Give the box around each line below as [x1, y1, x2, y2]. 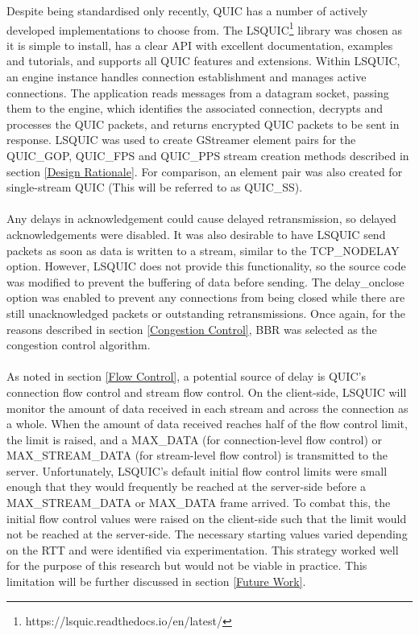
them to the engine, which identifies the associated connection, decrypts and [6, 100, 383, 117]
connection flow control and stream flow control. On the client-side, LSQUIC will [6, 383, 407, 400]
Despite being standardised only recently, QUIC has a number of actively [6, 2, 368, 19]
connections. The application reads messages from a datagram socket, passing [6, 84, 389, 101]
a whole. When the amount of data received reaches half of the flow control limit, [6, 415, 408, 432]
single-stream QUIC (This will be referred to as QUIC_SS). [6, 179, 303, 196]
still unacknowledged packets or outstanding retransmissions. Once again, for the [6, 304, 405, 321]
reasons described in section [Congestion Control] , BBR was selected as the [6, 320, 377, 337]
